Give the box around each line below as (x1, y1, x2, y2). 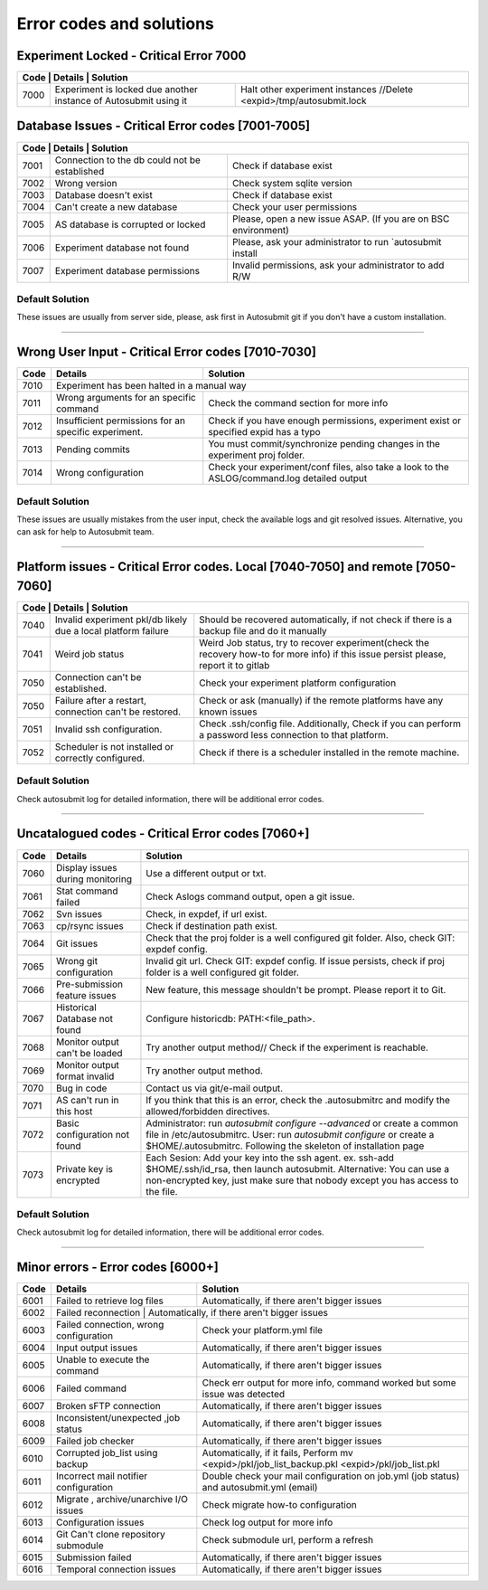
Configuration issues (55, 1516, 145, 1528)
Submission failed (55, 1551, 132, 1564)
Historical (55, 1000, 97, 1013)
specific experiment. (55, 426, 144, 439)
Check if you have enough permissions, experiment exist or (208, 414, 462, 427)
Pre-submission (55, 978, 124, 990)
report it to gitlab (199, 658, 270, 671)
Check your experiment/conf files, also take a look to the (208, 461, 449, 474)
